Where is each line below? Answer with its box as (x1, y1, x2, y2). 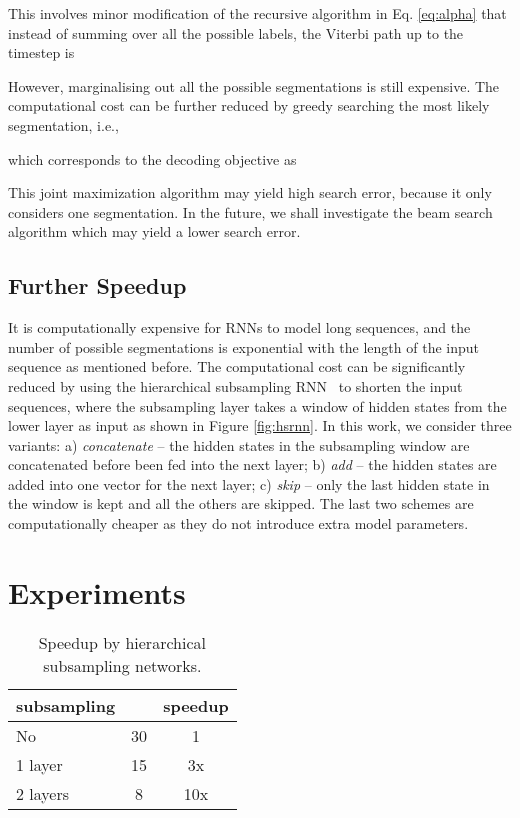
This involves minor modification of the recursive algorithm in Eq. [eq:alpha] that (8, 3, 507, 23)
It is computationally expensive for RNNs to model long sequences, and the (8, 317, 471, 338)
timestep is (8, 42, 75, 63)
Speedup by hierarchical (38, 630, 206, 654)
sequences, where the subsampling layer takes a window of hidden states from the (8, 395, 507, 416)
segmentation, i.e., (8, 114, 119, 135)
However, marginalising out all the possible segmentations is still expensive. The (8, 75, 500, 96)
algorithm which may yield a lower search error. (8, 221, 301, 242)
